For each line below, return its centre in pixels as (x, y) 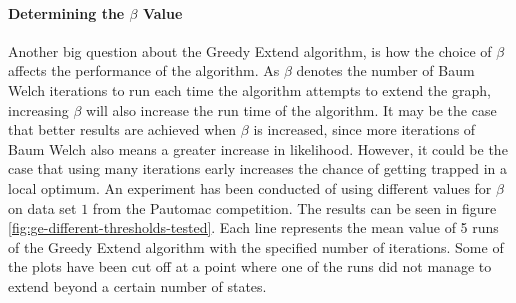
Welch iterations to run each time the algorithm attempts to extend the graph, (249, 89)
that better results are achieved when (122, 129)
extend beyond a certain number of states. (137, 285)
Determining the (66, 12)
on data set (42, 207)
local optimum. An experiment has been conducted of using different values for (250, 187)
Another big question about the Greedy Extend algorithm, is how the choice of (250, 50)
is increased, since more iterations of (364, 129)
